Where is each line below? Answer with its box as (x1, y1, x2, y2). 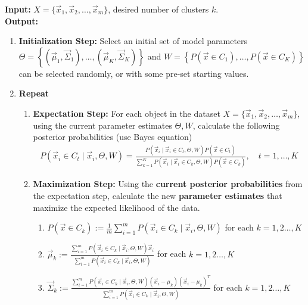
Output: (5, 14, 38, 27)
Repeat (18, 87, 49, 99)
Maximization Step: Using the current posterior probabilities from (33, 178, 303, 190)
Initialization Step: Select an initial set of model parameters (18, 35, 248, 47)
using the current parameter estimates (33, 119, 172, 131)
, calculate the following (192, 119, 280, 131)
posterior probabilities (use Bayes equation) (33, 130, 192, 143)
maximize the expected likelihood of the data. (33, 201, 200, 213)
